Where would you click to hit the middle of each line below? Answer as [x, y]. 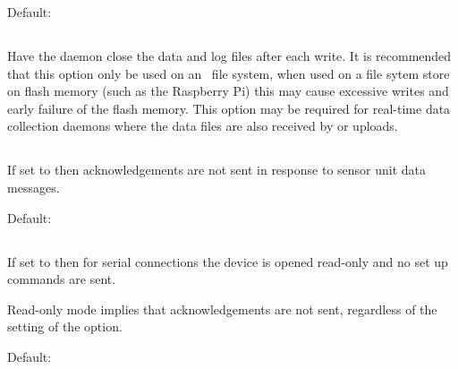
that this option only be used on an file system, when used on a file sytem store [229, 73]
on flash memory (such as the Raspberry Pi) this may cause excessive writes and [228, 91]
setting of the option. [65, 326]
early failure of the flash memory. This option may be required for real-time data [229, 108]
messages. [34, 187]
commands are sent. [62, 279]
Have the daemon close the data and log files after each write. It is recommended [229, 55]
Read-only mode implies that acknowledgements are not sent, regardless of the [222, 309]
